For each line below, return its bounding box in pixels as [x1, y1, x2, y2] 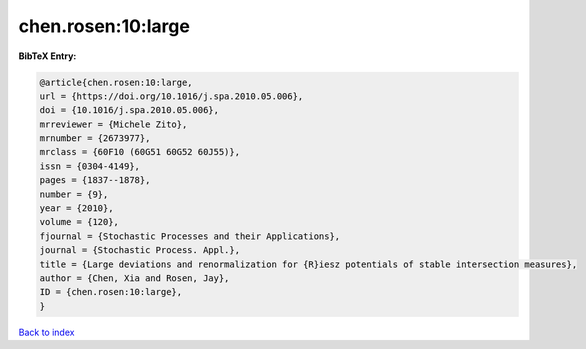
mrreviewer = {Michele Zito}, [39, 118, 188, 130]
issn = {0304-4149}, [39, 160, 140, 172]
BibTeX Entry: [18, 50, 77, 62]
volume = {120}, [39, 216, 120, 228]
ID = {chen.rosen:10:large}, [39, 286, 183, 298]
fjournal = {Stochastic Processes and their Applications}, [39, 230, 341, 242]
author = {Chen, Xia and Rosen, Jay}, [39, 273, 230, 284]
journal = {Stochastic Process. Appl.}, [39, 245, 240, 256]
